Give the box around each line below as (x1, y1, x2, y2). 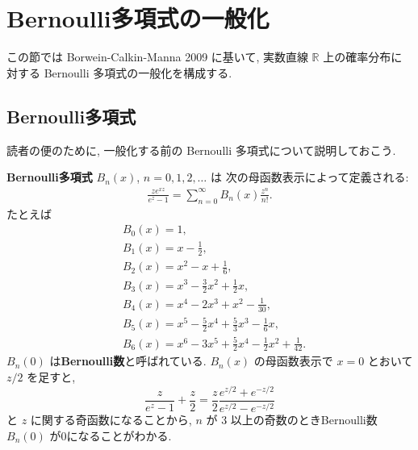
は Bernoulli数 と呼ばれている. (49, 352, 207, 369)
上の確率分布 (323, 48, 391, 65)
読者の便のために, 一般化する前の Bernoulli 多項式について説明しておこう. (6, 141, 396, 158)
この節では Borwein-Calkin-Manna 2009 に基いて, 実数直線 (6, 48, 308, 65)
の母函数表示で (253, 352, 333, 369)
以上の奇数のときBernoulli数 (230, 411, 378, 428)
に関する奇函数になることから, (30, 411, 192, 428)
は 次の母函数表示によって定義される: (210, 169, 409, 185)
